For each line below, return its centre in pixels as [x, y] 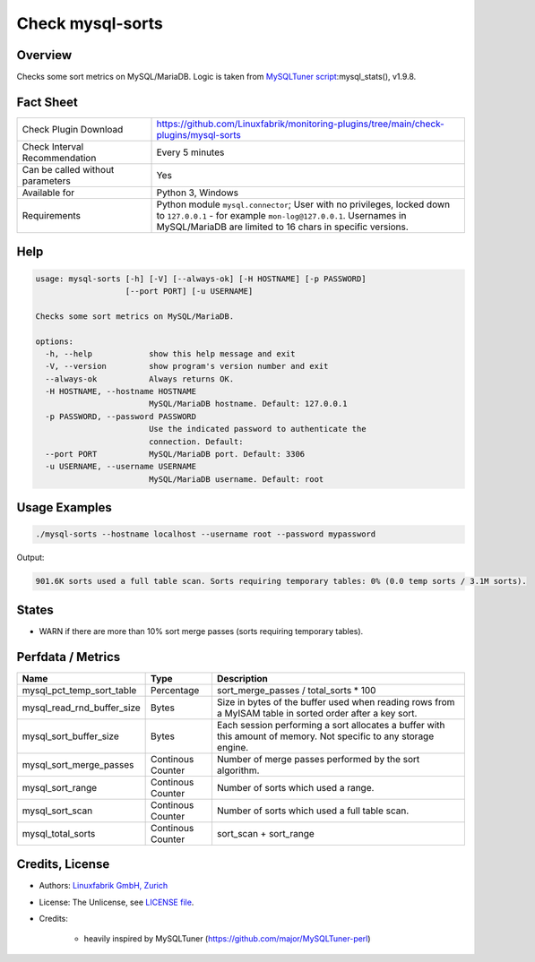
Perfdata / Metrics [69, 657]
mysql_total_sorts [59, 833]
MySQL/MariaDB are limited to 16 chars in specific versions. [283, 227]
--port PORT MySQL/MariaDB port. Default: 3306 [175, 454]
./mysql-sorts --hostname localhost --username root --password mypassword [206, 534]
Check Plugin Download [73, 129]
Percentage [175, 690]
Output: [30, 558]
